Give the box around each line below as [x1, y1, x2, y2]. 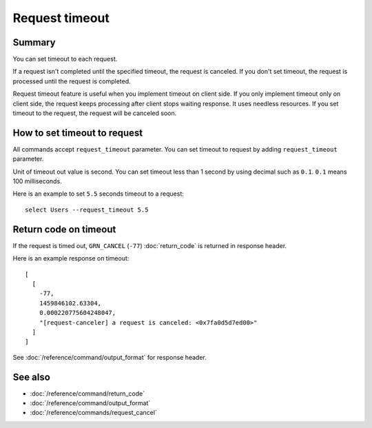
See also [12, 371, 51, 383]
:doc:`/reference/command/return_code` [30, 389, 145, 398]
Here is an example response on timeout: [12, 254, 130, 263]
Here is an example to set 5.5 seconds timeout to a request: [12, 190, 184, 198]
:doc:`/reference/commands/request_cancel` [30, 409, 158, 417]
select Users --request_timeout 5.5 [25, 205, 149, 214]
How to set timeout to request [12, 127, 143, 139]
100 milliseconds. [12, 177, 62, 185]
